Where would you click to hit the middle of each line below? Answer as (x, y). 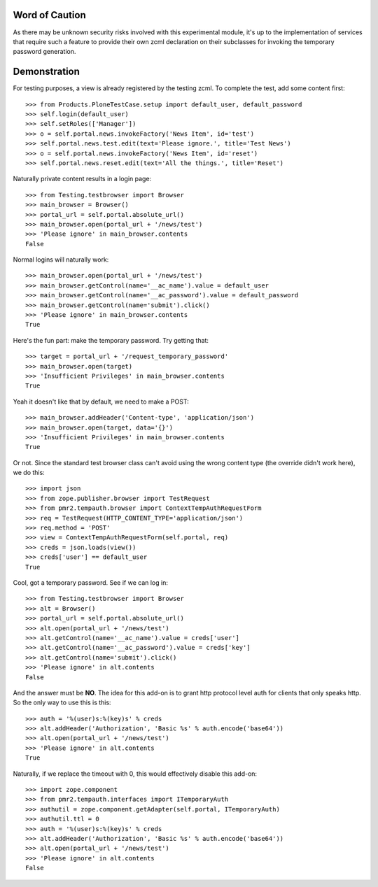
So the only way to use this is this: (62, 702)
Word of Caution (50, 15)
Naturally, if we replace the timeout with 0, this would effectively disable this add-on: (135, 774)
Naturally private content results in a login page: (82, 179)
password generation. (44, 52)
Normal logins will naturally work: (61, 260)
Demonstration (47, 72)
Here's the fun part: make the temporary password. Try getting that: (111, 340)
